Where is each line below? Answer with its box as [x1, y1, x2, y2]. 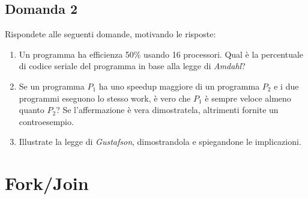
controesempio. [19, 115, 74, 127]
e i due [274, 79, 299, 92]
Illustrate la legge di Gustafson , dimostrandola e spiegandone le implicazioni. [19, 135, 301, 148]
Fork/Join [5, 171, 89, 195]
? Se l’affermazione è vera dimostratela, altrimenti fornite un [56, 103, 279, 116]
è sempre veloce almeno [205, 91, 291, 104]
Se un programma [19, 79, 85, 92]
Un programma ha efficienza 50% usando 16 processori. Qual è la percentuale [19, 47, 304, 60]
